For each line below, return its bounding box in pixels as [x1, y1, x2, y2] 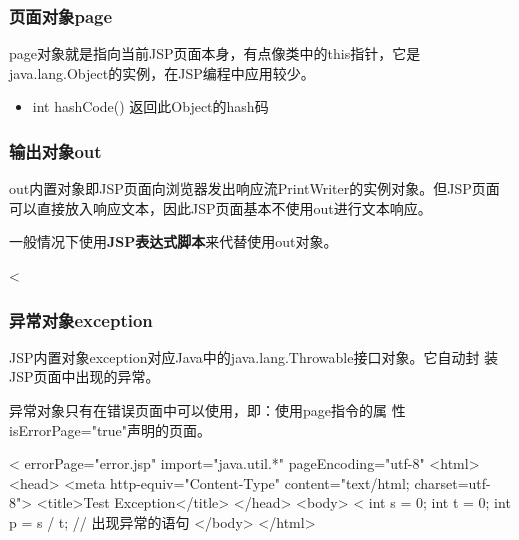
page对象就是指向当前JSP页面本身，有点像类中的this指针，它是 [9, 43, 421, 64]
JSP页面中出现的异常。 [9, 366, 160, 387]
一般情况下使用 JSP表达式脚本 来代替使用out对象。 [9, 231, 338, 252]
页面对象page [9, 3, 113, 28]
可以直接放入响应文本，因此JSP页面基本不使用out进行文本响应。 [9, 197, 432, 218]
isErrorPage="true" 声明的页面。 [9, 419, 212, 440]
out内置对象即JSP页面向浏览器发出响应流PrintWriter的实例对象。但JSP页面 [9, 178, 500, 199]
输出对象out [9, 138, 102, 163]
